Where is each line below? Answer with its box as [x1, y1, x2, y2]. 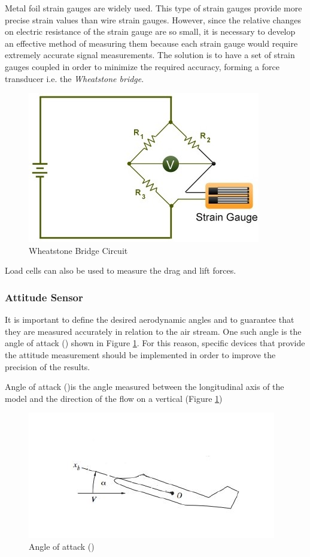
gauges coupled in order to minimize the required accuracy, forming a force [5, 60, 279, 72]
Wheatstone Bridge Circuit [29, 244, 128, 256]
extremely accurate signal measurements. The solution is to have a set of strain [5, 49, 295, 61]
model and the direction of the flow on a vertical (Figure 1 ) [5, 392, 223, 404]
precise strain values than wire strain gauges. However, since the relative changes [5, 13, 301, 26]
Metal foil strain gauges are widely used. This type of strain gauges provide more [5, 2, 302, 14]
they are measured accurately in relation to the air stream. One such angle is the [5, 325, 302, 337]
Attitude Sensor [5, 289, 83, 304]
